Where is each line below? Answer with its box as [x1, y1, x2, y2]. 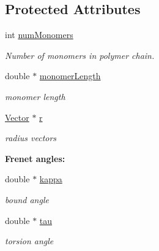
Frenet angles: [5, 152, 65, 164]
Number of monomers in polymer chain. [5, 48, 155, 61]
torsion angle [5, 234, 54, 247]
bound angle [5, 193, 49, 206]
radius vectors [5, 131, 57, 144]
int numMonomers [5, 28, 73, 41]
